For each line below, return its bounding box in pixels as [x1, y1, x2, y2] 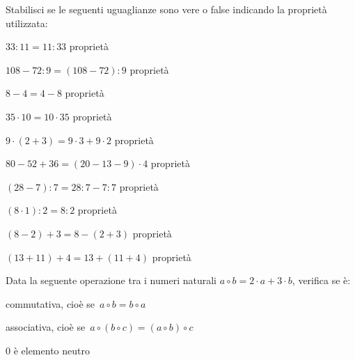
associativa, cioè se [6, 320, 86, 334]
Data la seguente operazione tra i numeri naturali [6, 273, 216, 288]
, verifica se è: [292, 273, 351, 288]
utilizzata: [6, 15, 48, 30]
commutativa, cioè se [6, 296, 95, 311]
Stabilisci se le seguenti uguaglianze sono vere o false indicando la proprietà [6, 2, 327, 16]
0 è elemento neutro [6, 343, 90, 357]
